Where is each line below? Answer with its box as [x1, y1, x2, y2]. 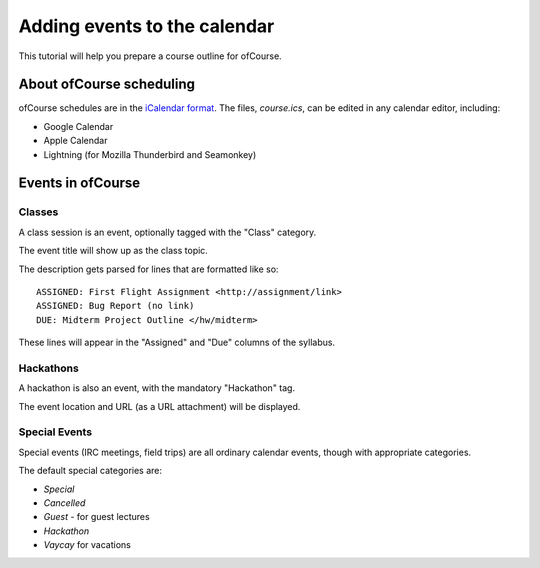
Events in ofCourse [18, 175, 141, 192]
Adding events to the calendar [18, 15, 275, 37]
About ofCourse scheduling [18, 76, 195, 93]
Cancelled [43, 496, 86, 509]
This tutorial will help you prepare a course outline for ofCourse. [18, 50, 282, 62]
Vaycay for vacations [43, 539, 132, 551]
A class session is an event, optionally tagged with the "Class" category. [18, 226, 317, 238]
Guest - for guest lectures [43, 511, 150, 523]
